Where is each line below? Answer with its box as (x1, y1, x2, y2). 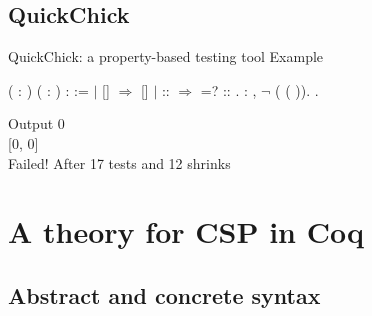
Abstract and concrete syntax (8, 279, 321, 310)
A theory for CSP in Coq (8, 211, 364, 252)
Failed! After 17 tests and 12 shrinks (8, 152, 231, 173)
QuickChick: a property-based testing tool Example (8, 46, 324, 67)
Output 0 (8, 113, 65, 134)
